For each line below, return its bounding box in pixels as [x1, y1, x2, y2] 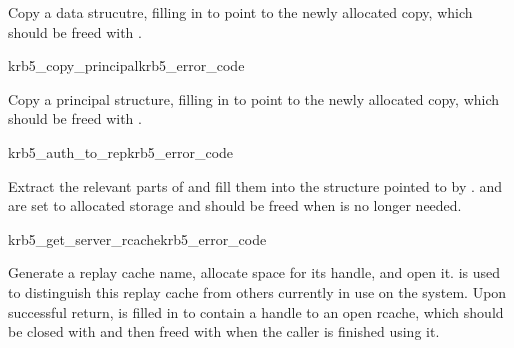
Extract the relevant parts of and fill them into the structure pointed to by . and [8, 175, 503, 196]
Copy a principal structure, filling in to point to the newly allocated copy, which [8, 88, 500, 109]
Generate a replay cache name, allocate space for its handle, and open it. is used [8, 262, 501, 283]
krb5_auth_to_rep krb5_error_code [8, 141, 234, 162]
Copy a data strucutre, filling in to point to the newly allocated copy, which [8, 2, 473, 22]
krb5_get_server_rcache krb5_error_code [8, 228, 267, 249]
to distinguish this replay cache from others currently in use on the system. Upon [8, 281, 507, 302]
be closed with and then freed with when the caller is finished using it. [8, 321, 440, 342]
